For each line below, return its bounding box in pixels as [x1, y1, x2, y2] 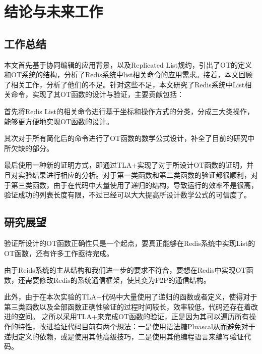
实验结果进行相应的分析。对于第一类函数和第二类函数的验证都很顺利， [18, 169, 251, 180]
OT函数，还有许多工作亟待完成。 [4, 247, 113, 258]
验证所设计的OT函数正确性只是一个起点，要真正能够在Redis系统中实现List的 [4, 237, 255, 248]
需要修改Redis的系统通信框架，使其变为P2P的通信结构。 [25, 274, 211, 285]
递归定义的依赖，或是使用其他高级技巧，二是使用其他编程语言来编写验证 [4, 331, 244, 341]
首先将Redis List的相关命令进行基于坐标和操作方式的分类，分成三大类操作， [4, 106, 254, 116]
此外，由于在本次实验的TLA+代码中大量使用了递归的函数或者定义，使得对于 [4, 291, 257, 302]
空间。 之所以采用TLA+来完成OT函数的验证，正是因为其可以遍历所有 [18, 311, 249, 322]
